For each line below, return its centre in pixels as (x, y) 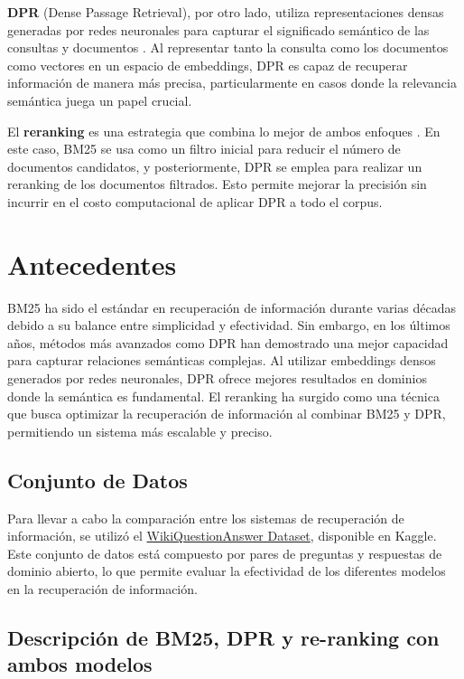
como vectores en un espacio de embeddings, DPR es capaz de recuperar (208, 65)
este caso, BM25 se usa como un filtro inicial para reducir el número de (204, 149)
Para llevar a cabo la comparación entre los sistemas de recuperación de (206, 518)
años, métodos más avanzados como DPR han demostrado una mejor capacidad (228, 342)
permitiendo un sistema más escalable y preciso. (140, 431)
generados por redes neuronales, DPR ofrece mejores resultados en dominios (217, 378)
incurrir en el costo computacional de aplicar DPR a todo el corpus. (195, 201)
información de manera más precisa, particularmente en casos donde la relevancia (232, 83)
